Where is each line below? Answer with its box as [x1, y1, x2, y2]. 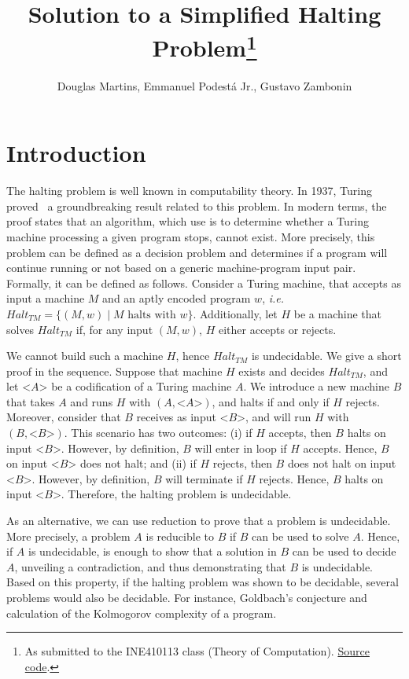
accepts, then [268, 424, 332, 441]
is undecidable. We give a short [251, 347, 402, 364]
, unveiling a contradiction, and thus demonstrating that [14, 558, 286, 574]
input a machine [6, 290, 85, 306]
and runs [70, 393, 113, 409]
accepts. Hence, [303, 439, 378, 456]
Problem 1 [152, 28, 257, 64]
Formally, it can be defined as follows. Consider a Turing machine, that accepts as [6, 274, 401, 291]
